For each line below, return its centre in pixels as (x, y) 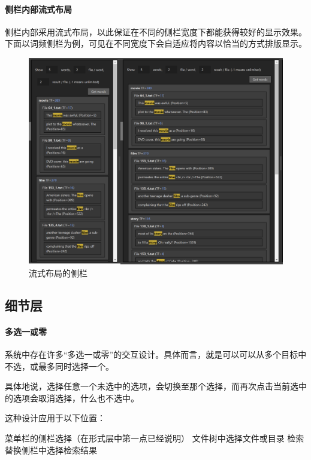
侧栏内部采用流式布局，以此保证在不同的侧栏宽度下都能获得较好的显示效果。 (156, 31)
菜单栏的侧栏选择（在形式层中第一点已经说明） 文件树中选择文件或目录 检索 (155, 438)
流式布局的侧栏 (58, 272)
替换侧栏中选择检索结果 (51, 450)
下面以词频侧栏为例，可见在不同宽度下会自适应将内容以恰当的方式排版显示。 (156, 43)
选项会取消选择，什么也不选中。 (76, 397)
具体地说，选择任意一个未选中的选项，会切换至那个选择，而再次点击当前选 (152, 386)
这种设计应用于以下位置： (55, 418)
